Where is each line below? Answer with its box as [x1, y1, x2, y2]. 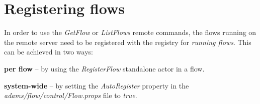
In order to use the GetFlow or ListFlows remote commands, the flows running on [4, 27, 256, 37]
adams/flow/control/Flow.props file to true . [4, 90, 137, 100]
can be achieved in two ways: [4, 46, 93, 57]
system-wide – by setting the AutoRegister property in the [4, 80, 189, 90]
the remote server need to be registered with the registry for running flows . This [4, 36, 251, 47]
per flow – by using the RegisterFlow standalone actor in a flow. [4, 63, 205, 73]
